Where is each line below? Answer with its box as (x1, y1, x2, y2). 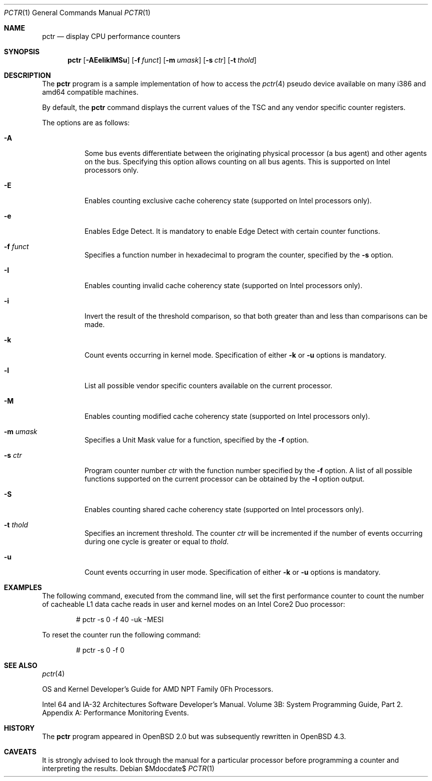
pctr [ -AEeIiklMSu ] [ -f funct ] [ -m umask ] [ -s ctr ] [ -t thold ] (68, 56, 257, 64)
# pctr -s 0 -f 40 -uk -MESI (76, 615, 164, 624)
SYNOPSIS (4, 47, 40, 56)
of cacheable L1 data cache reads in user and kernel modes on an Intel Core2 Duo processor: (42, 600, 345, 608)
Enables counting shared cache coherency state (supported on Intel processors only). (84, 505, 364, 514)
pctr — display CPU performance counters (42, 32, 180, 40)
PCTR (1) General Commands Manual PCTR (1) (4, 8, 151, 17)
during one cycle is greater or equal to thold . (84, 537, 229, 546)
